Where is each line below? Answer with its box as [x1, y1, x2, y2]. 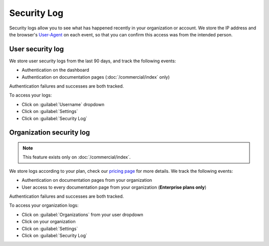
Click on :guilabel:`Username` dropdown [21, 101, 105, 107]
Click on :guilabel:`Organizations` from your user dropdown [21, 212, 143, 218]
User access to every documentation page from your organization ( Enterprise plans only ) [21, 184, 207, 190]
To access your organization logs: [9, 202, 79, 209]
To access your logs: [9, 92, 52, 98]
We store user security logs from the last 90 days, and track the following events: [9, 58, 176, 64]
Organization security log [9, 128, 90, 137]
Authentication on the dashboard [21, 67, 90, 73]
